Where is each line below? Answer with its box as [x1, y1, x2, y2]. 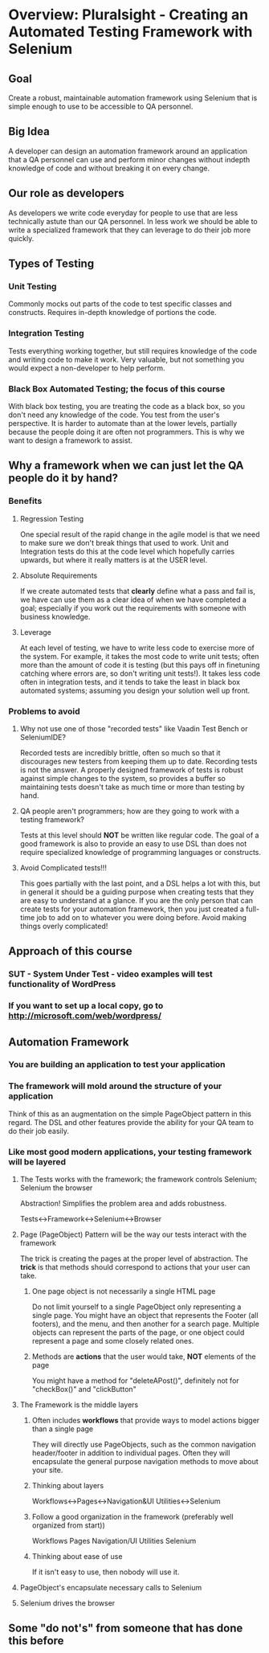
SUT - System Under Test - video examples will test [8, 968, 213, 980]
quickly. [8, 233, 35, 243]
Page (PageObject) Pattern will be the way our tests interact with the [19, 1230, 247, 1239]
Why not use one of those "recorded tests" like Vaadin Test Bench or [19, 723, 248, 733]
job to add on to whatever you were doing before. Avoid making [36, 912, 247, 922]
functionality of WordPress [8, 979, 116, 990]
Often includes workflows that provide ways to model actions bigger [31, 1416, 260, 1426]
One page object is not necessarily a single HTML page [31, 1287, 216, 1296]
